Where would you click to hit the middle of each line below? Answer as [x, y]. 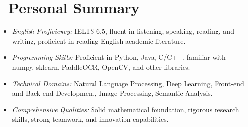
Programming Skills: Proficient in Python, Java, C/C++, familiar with [119, 57]
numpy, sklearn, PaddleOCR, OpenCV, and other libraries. [101, 66]
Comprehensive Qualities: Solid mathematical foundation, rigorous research [125, 109]
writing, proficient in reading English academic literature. [99, 40]
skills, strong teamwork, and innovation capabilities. [90, 119]
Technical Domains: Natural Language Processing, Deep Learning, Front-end [128, 83]
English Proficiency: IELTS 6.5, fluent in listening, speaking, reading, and [123, 31]
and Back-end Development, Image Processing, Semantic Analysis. [112, 93]
